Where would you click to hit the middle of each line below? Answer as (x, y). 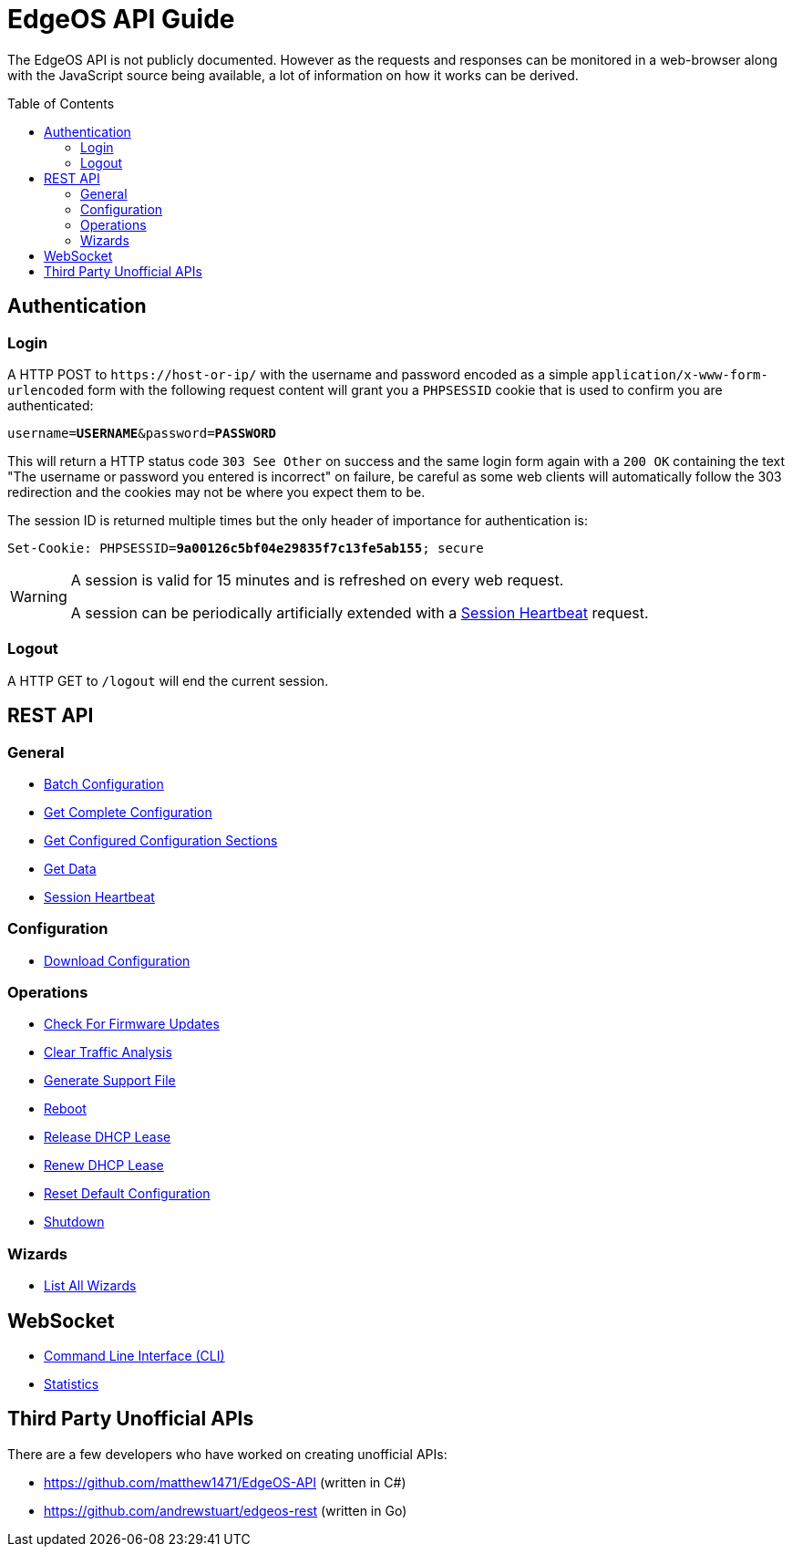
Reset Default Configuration (127, 1194)
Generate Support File (110, 1081)
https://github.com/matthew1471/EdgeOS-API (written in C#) (225, 1482)
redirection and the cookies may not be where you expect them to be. (216, 492)
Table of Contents (61, 103)
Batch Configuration (104, 783)
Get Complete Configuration (128, 812)
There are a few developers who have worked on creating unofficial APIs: (227, 1454)
